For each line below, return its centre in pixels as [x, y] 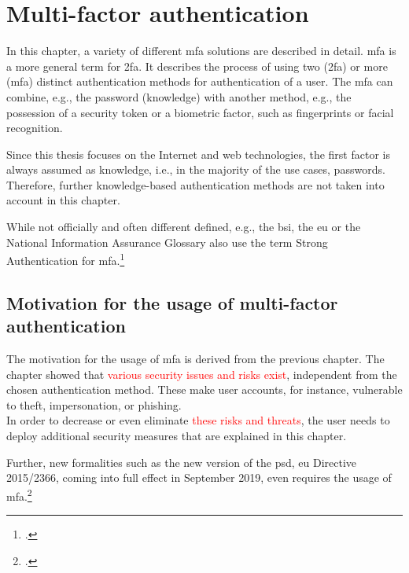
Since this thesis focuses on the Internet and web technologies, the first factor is [198, 154]
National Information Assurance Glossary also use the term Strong [167, 242]
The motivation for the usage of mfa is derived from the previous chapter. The [195, 359]
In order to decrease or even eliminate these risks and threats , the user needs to [198, 420]
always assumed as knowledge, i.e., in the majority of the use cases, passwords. [196, 169]
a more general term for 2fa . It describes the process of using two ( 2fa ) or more [197, 66]
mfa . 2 [19, 494]
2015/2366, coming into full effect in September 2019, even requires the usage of [199, 477]
